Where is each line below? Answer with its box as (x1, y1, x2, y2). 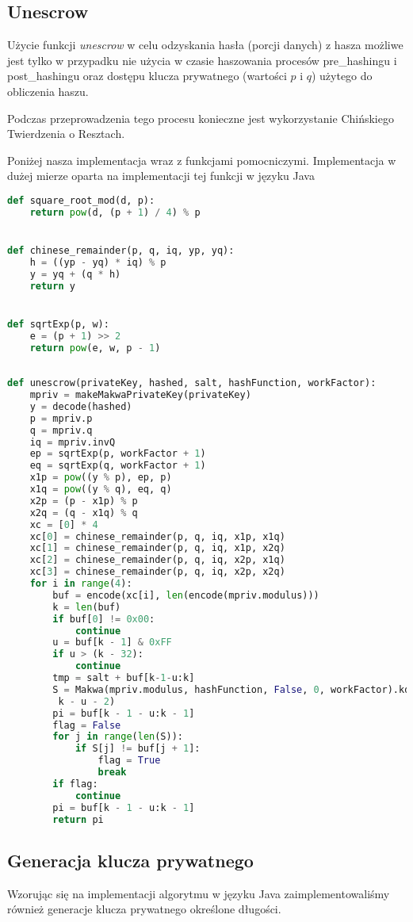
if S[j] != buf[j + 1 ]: (75, 743, 201, 755)
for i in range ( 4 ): (29, 578, 132, 590)
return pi (52, 813, 104, 825)
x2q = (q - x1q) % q (29, 507, 138, 518)
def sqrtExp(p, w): (7, 318, 109, 330)
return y (29, 280, 75, 292)
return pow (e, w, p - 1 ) (29, 342, 161, 354)
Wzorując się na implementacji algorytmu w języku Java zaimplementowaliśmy (7, 885, 390, 901)
